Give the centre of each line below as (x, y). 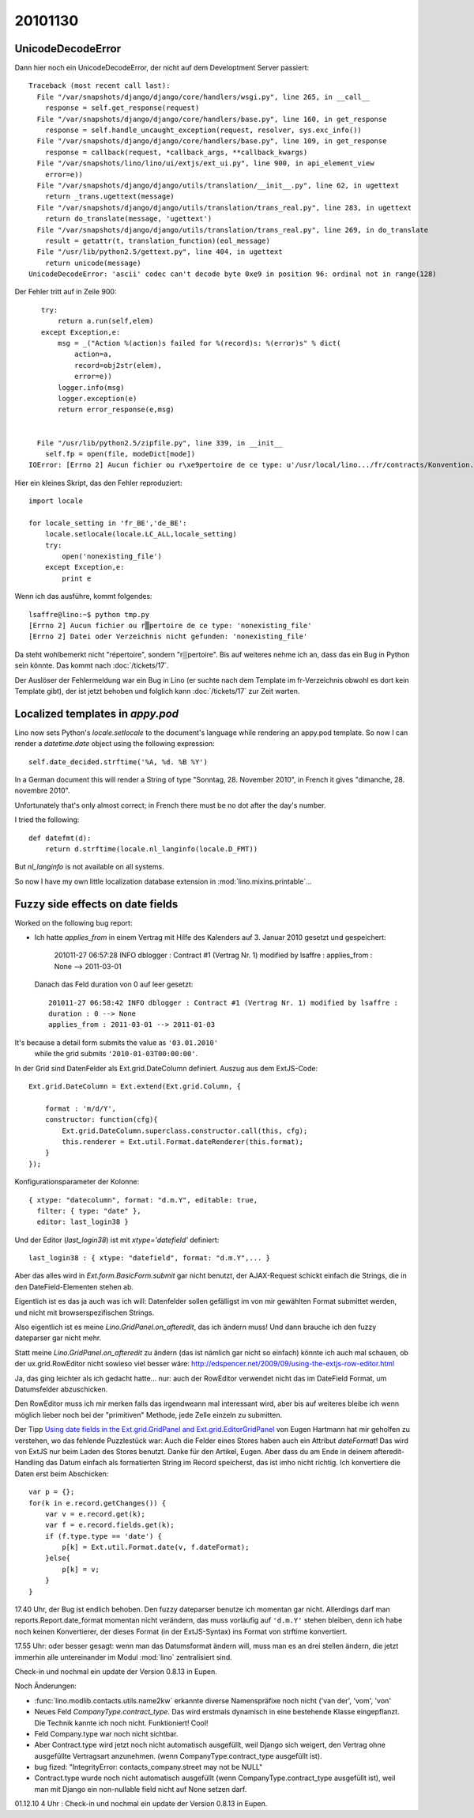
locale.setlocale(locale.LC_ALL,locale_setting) (141, 534)
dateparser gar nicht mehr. (58, 1338)
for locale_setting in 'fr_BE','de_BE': (108, 523)
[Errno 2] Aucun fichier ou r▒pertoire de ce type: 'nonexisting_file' (170, 626)
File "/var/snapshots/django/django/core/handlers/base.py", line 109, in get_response (212, 141)
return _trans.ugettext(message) (110, 197)
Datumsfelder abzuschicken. (61, 1389)
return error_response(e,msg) (117, 410)
